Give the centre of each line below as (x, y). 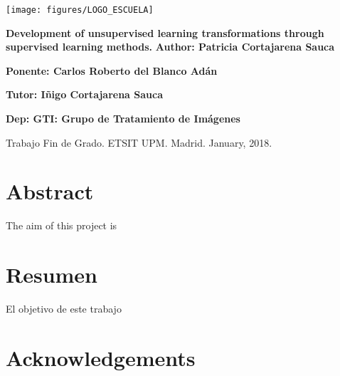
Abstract (50, 191)
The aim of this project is (62, 225)
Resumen (52, 275)
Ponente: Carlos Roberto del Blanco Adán (112, 70)
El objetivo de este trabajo (64, 309)
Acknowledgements (101, 357)
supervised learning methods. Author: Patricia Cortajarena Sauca (170, 47)
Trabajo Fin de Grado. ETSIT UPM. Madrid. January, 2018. (139, 142)
